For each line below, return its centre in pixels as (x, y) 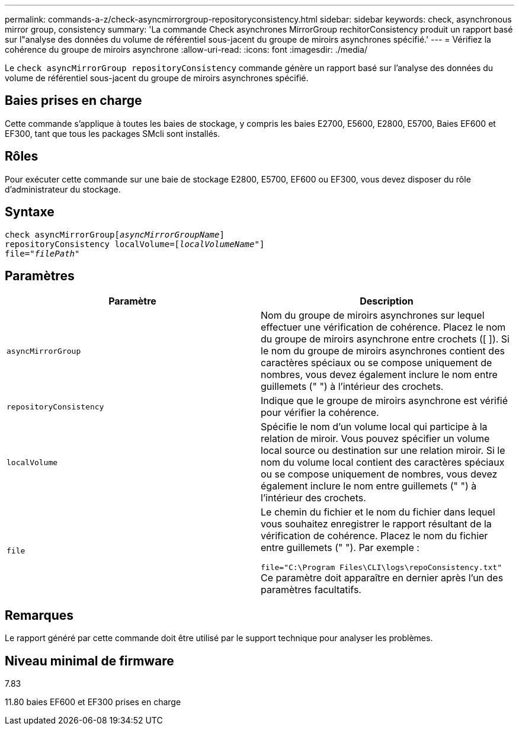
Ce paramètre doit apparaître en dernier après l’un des (382, 578)
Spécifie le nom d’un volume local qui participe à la (374, 427)
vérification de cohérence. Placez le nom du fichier (374, 536)
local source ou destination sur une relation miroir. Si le (383, 451)
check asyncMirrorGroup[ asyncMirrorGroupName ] (115, 234)
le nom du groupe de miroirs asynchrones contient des (383, 351)
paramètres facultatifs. (311, 590)
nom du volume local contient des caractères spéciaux (383, 462)
